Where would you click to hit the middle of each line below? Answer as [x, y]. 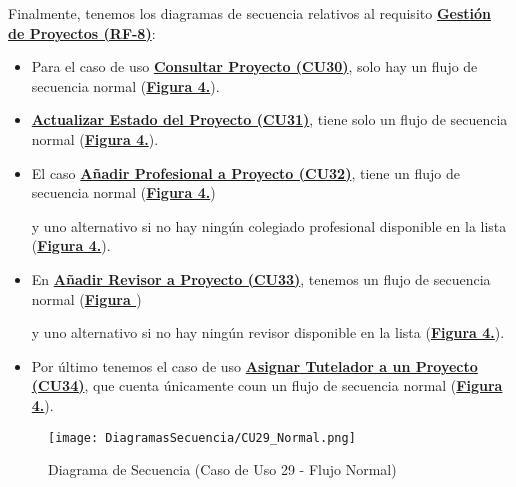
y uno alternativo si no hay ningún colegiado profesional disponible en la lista [269, 225]
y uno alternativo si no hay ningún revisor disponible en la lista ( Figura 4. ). [268, 332]
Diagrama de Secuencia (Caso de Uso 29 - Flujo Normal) [222, 469]
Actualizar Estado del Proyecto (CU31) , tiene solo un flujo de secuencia [269, 119]
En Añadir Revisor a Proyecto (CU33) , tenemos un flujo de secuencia [261, 278]
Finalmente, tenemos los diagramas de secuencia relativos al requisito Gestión [250, 13]
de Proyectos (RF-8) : [82, 32]
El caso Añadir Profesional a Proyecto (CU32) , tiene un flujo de [245, 172]
